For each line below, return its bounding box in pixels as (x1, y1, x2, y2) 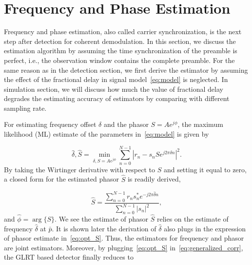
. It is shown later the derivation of (52, 223, 156, 233)
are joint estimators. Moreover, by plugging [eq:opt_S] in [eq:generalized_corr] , (4, 242, 243, 252)
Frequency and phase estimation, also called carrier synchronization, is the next (4, 26, 242, 37)
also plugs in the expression (164, 223, 246, 233)
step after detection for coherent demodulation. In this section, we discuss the (4, 36, 236, 46)
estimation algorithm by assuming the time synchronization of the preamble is (4, 45, 237, 56)
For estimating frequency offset (4, 119, 97, 129)
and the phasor (103, 119, 149, 129)
